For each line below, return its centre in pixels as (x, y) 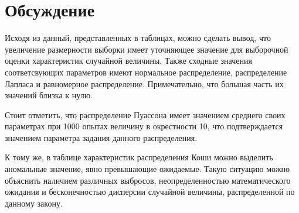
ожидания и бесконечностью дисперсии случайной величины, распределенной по (150, 192)
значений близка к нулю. (49, 95)
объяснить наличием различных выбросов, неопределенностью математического (148, 180)
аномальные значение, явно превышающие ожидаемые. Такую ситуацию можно (147, 169)
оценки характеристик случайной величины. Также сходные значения (128, 61)
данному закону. (34, 203)
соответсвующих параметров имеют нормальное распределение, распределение (146, 72)
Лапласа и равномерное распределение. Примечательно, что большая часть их (144, 83)
